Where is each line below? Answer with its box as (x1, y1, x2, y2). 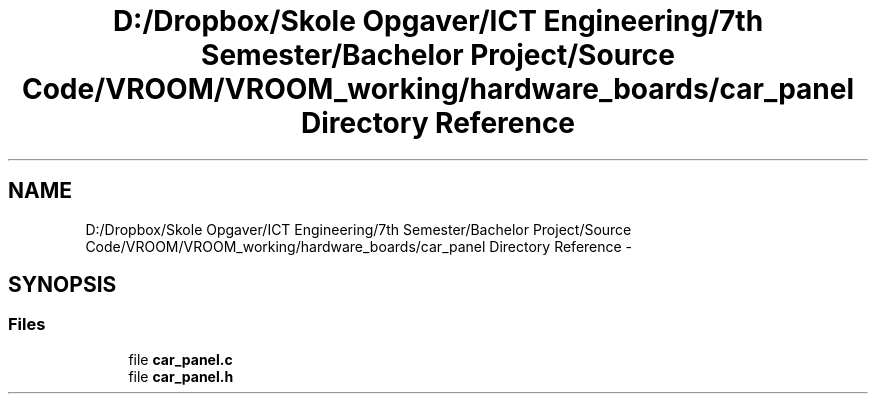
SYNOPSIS (8, 272, 117, 298)
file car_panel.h (128, 367, 234, 385)
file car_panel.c (128, 350, 233, 368)
